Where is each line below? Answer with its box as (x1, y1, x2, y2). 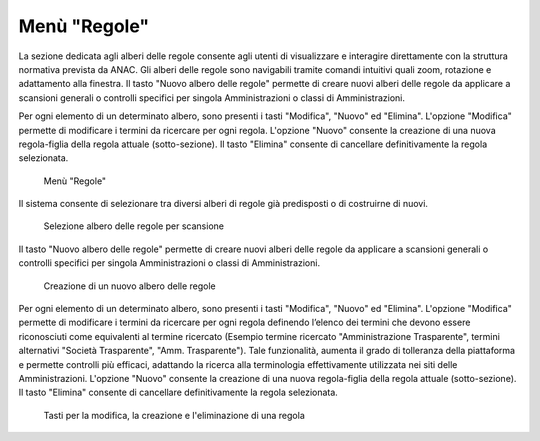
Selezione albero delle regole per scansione (43, 220, 225, 232)
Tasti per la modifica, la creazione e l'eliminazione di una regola (43, 409, 305, 421)
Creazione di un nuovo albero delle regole (43, 280, 217, 292)
